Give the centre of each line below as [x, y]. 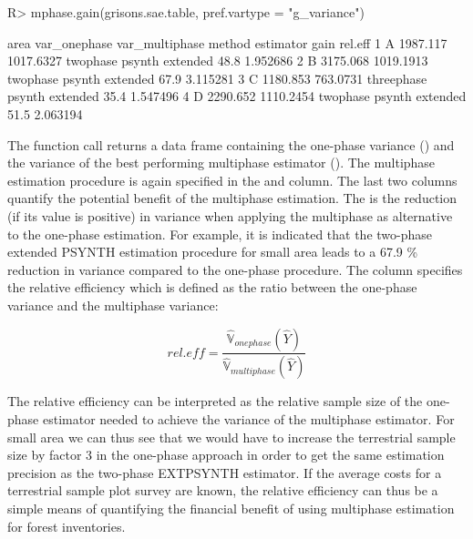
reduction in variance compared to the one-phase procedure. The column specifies [235, 269]
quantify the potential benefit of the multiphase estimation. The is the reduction [232, 198]
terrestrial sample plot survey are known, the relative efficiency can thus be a [223, 490]
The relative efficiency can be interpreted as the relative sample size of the [215, 401]
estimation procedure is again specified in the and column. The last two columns [232, 180]
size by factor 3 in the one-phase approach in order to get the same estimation [226, 455]
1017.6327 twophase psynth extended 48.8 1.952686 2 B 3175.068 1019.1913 [218, 61]
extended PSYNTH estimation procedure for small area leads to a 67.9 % [213, 252]
